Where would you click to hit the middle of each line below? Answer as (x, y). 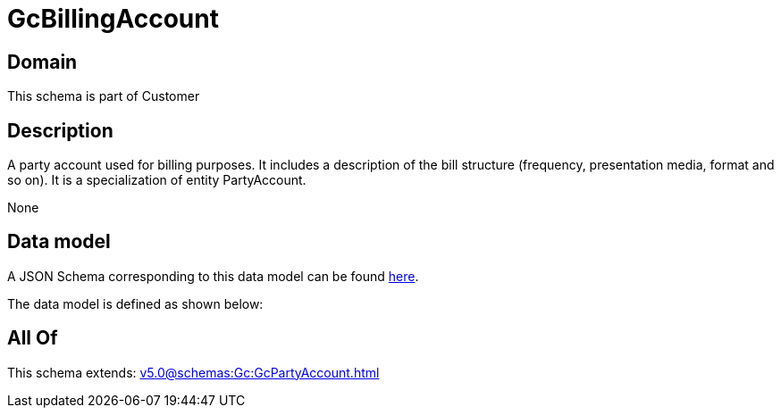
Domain (42, 62)
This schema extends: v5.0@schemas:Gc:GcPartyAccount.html (193, 372)
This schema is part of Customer (104, 96)
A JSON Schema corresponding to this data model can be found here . (213, 276)
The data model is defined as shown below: (135, 303)
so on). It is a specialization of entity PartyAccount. (157, 180)
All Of (33, 338)
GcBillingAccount (113, 19)
